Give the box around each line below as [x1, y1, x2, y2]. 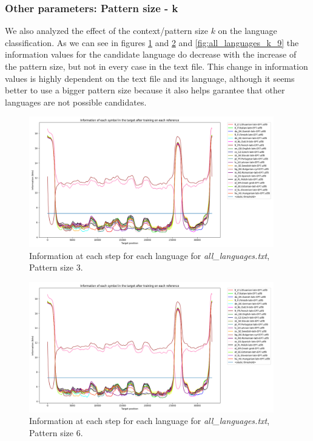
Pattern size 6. [29, 426, 83, 439]
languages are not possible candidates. [5, 95, 147, 108]
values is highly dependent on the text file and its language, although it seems [5, 72, 295, 84]
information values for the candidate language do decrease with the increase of [5, 48, 297, 61]
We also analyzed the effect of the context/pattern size [5, 24, 208, 37]
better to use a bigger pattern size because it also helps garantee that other [5, 84, 285, 96]
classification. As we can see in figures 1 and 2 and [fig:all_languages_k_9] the [5, 36, 299, 49]
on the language [218, 24, 277, 37]
